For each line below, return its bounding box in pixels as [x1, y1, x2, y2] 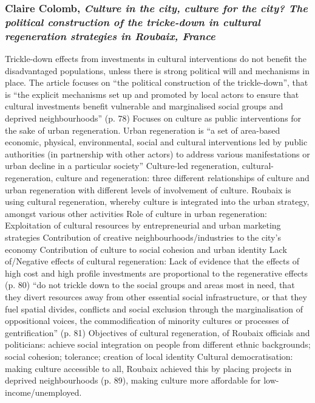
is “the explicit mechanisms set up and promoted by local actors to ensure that [5, 88, 299, 100]
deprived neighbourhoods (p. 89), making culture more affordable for [5, 374, 261, 387]
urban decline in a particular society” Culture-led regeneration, [5, 159, 240, 172]
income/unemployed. [5, 385, 82, 398]
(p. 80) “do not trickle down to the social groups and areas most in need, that [5, 278, 295, 291]
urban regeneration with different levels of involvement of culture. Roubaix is [5, 183, 291, 196]
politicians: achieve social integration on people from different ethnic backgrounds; [5, 338, 311, 351]
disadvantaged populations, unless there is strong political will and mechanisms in [5, 64, 310, 77]
